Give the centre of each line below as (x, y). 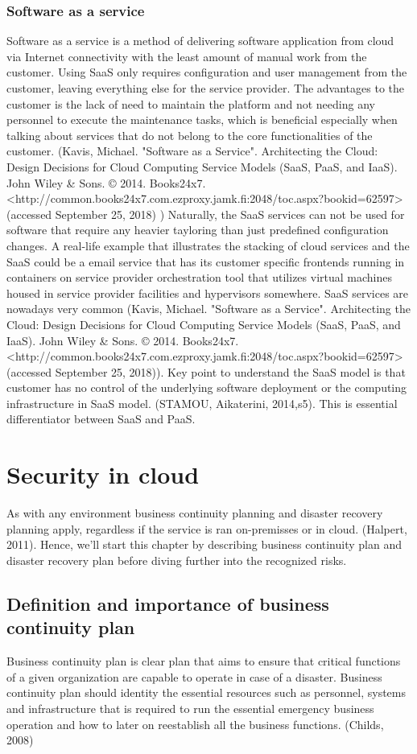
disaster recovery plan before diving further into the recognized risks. (177, 560)
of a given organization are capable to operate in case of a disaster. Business (194, 676)
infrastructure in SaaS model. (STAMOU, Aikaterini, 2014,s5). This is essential (202, 403)
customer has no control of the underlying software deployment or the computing (207, 387)
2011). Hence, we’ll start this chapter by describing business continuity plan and (204, 544)
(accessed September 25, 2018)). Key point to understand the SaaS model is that (206, 371)
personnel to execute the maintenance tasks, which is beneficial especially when (202, 119)
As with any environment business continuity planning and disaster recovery (195, 513)
